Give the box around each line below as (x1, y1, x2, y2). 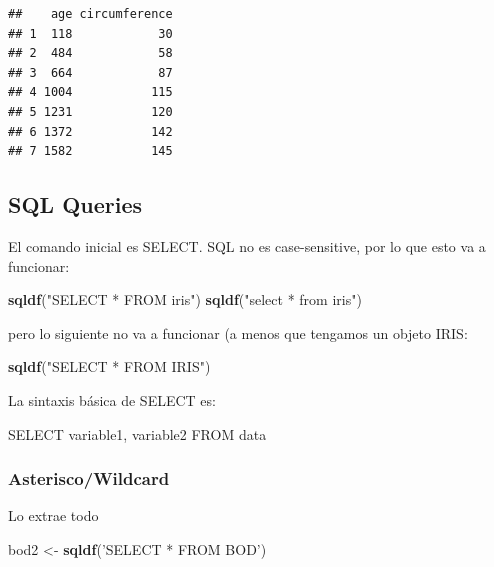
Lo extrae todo (8, 505, 99, 526)
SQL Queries (8, 189, 143, 220)
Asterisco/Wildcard (8, 466, 170, 491)
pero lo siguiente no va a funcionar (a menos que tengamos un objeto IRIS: (8, 322, 468, 343)
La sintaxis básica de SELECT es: (8, 389, 216, 410)
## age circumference (8, 7, 173, 21)
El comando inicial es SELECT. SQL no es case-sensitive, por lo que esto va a (8, 235, 486, 256)
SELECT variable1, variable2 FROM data (8, 423, 267, 444)
